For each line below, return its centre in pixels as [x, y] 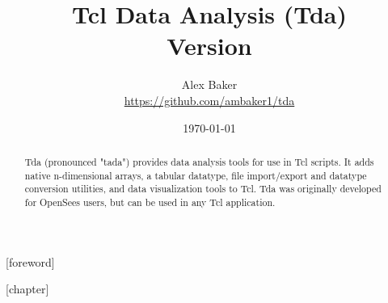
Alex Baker [209, 84]
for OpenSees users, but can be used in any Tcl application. [150, 202]
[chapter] [27, 289]
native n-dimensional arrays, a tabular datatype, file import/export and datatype [196, 175]
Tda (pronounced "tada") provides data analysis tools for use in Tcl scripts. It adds [199, 161]
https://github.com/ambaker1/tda [209, 100]
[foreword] [30, 261]
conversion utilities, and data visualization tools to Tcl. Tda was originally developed [203, 189]
